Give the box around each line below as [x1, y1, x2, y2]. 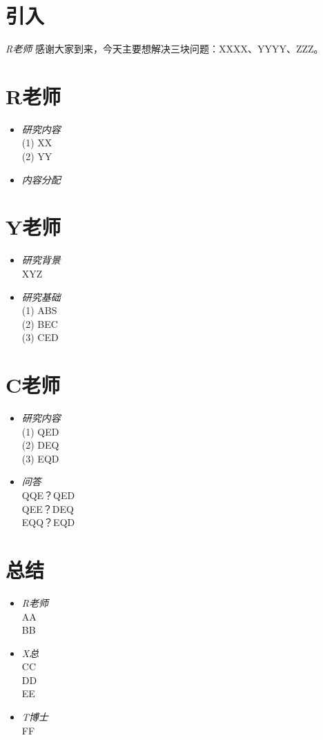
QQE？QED [21, 488, 75, 502]
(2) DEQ [21, 438, 59, 452]
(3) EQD [21, 451, 59, 465]
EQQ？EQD [21, 515, 75, 529]
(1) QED [21, 424, 59, 438]
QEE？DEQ [21, 501, 74, 516]
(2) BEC [21, 316, 58, 331]
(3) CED [21, 330, 59, 344]
